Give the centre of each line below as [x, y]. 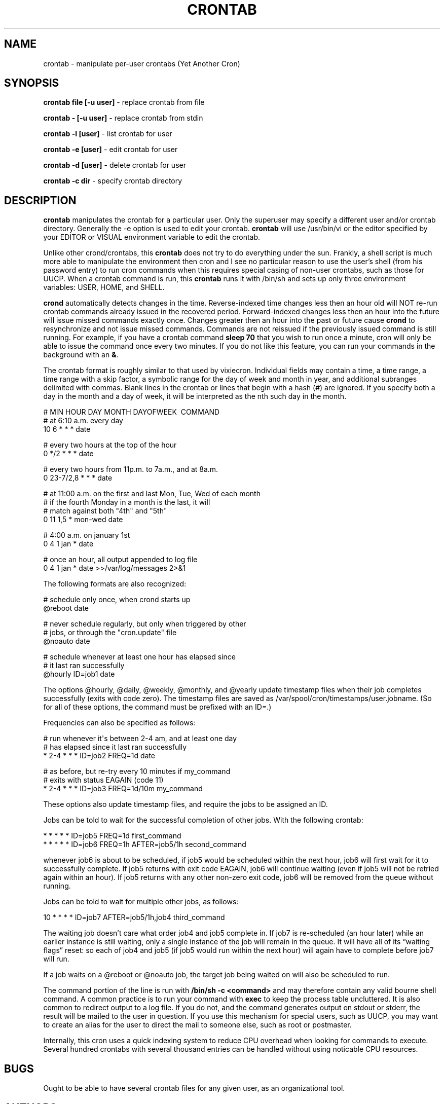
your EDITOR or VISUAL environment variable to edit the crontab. [152, 237]
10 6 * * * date [67, 429]
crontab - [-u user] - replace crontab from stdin [123, 118]
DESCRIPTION [40, 200]
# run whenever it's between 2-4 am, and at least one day [140, 739]
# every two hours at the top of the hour [110, 445]
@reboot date [66, 608]
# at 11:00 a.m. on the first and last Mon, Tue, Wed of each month [152, 494]
